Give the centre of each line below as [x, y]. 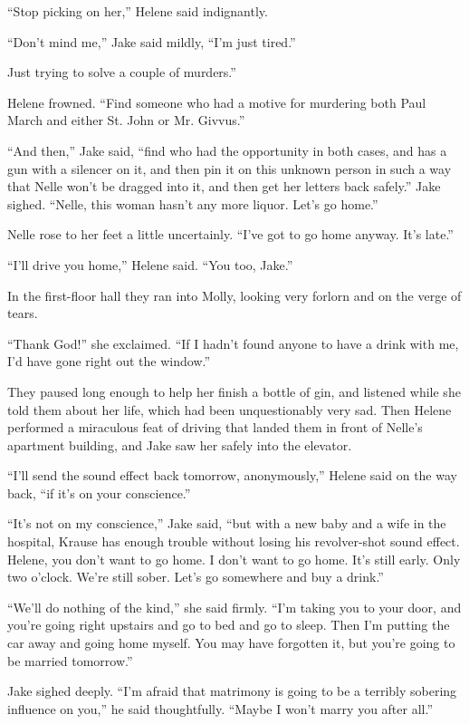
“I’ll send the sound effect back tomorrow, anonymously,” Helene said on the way [232, 475]
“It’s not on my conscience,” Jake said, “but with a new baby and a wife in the [227, 523]
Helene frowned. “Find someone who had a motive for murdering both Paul [217, 102]
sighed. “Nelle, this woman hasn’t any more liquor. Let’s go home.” [193, 203]
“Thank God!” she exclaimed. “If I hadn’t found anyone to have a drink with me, [233, 343]
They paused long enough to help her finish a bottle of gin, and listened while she [234, 391]
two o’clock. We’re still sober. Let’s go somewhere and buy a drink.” [196, 577]
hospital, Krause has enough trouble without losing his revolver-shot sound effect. [234, 541]
